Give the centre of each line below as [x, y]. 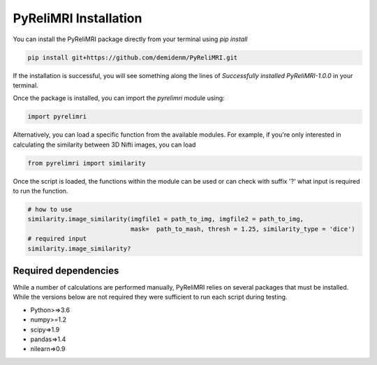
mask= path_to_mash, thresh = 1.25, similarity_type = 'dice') [243, 229]
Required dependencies [66, 270]
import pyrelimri [57, 117]
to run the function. [40, 191]
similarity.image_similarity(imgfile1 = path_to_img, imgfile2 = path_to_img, [165, 219]
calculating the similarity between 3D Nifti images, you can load [104, 144]
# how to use [50, 209]
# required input [57, 239]
